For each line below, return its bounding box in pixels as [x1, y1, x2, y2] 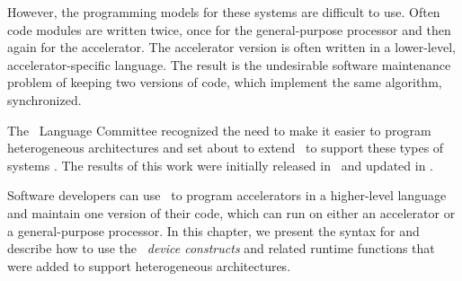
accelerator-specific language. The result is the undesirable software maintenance [7, 55, 451, 74]
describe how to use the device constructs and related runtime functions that [7, 239, 435, 258]
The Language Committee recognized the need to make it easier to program [7, 120, 431, 139]
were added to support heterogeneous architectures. [7, 256, 291, 275]
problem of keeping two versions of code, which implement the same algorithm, [7, 73, 442, 92]
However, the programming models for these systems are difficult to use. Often [7, 3, 440, 21]
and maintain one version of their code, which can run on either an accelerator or [7, 203, 456, 222]
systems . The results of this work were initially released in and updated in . [7, 155, 433, 174]
